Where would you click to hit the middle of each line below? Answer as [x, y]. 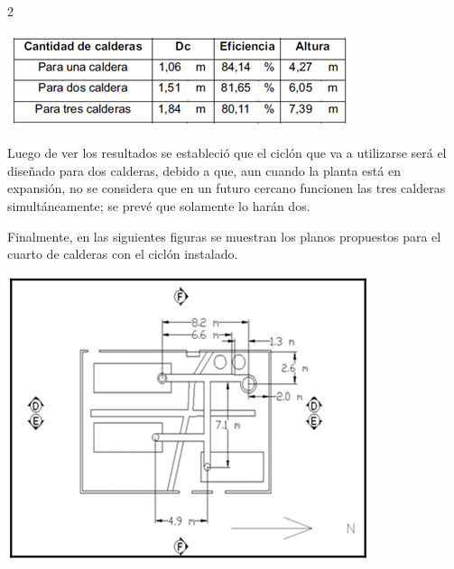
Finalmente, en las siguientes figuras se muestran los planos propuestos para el [224, 236]
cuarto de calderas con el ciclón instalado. [123, 254]
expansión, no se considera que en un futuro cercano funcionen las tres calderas [227, 188]
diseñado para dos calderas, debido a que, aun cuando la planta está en [204, 170]
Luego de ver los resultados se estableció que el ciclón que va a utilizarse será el [227, 153]
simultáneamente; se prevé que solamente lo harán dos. [159, 205]
